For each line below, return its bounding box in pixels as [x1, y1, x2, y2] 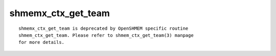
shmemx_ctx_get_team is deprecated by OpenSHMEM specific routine [18, 25, 189, 31]
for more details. [18, 39, 65, 45]
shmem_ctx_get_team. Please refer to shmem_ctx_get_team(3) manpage [18, 32, 194, 38]
